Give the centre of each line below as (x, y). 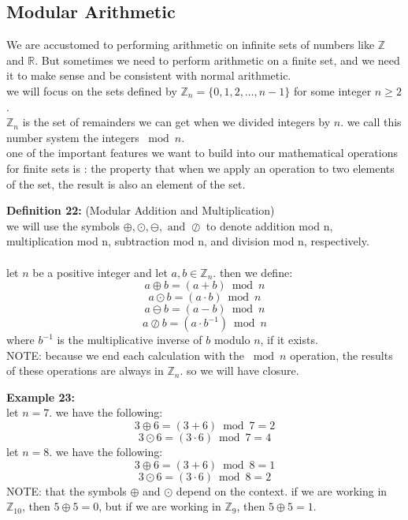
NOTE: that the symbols (67, 490)
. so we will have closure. (239, 370)
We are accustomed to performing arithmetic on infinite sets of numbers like (191, 45)
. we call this (371, 122)
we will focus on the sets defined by (92, 90)
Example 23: (41, 397)
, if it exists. (289, 340)
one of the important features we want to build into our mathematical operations (202, 153)
